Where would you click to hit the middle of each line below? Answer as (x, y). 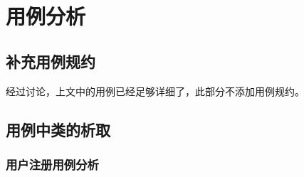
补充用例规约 (51, 61)
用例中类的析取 (58, 129)
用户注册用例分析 (52, 164)
